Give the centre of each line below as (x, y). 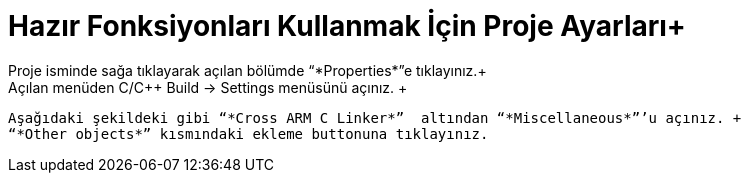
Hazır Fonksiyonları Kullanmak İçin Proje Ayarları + (347, 26)
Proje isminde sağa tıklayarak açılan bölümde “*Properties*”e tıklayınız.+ (247, 70)
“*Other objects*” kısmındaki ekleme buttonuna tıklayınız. (248, 133)
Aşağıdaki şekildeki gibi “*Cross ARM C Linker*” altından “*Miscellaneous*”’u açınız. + (375, 117)
